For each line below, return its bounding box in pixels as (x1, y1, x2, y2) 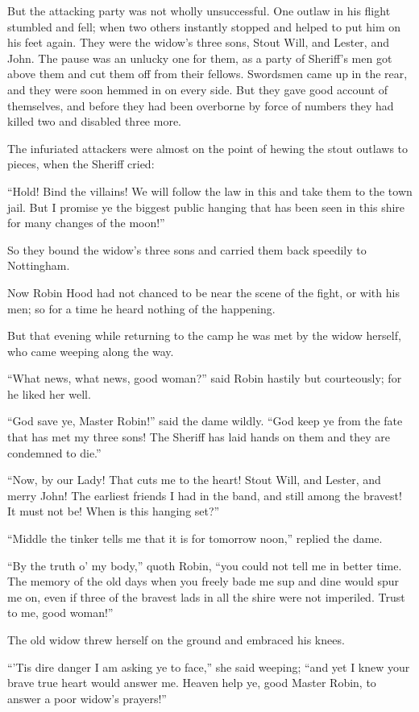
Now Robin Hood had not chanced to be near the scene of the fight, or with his (7, 284, 400, 300)
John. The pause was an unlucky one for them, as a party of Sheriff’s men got (7, 49, 392, 66)
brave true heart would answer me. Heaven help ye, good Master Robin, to (7, 674, 376, 691)
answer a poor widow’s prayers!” (7, 689, 167, 706)
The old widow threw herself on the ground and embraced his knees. (7, 631, 345, 648)
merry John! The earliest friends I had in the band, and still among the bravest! (7, 486, 402, 503)
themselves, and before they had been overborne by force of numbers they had (7, 97, 394, 114)
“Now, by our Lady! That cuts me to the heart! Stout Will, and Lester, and (7, 471, 381, 488)
